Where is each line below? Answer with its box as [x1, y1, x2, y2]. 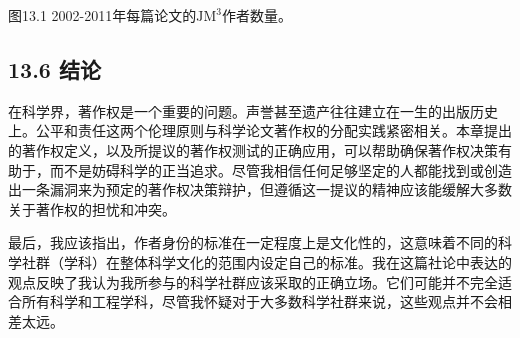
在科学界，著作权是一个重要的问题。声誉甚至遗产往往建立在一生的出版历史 [8, 100, 498, 121]
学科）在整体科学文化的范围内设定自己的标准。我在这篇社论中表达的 [63, 251, 512, 272]
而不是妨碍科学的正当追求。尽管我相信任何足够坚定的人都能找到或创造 [49, 159, 512, 180]
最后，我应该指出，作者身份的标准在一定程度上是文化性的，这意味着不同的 [8, 232, 498, 253]
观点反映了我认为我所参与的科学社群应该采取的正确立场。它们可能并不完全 [8, 271, 498, 292]
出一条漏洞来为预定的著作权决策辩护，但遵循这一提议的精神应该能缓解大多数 [8, 179, 512, 200]
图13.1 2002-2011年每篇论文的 [8, 5, 197, 25]
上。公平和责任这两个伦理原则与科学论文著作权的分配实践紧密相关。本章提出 [8, 120, 512, 141]
